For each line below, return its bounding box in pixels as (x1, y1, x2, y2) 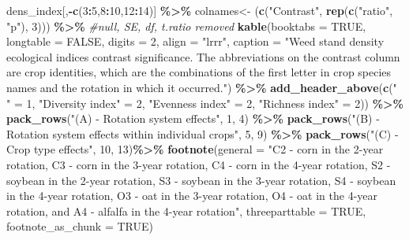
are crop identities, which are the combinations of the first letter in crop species (6, 64, 392, 80)
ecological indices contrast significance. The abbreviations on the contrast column (6, 48, 400, 65)
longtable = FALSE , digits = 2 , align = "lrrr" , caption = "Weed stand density (6, 33, 385, 50)
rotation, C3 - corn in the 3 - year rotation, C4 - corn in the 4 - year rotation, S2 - (6, 156, 391, 172)
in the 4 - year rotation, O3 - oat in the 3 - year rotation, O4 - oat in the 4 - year (6, 187, 378, 204)
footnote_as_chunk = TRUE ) (6, 218, 154, 234)
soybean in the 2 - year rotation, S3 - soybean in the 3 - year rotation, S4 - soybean (6, 172, 396, 188)
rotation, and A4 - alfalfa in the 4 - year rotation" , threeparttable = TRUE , (6, 202, 366, 219)
